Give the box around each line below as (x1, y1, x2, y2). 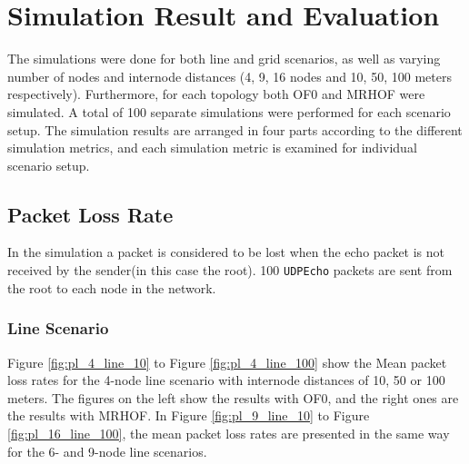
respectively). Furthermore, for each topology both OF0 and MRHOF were (7, 84, 425, 104)
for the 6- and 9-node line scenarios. (7, 441, 207, 460)
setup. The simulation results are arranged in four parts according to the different (7, 120, 463, 139)
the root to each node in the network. (7, 278, 216, 297)
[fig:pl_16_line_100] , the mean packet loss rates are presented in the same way (7, 423, 450, 442)
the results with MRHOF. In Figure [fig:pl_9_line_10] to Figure (7, 406, 370, 425)
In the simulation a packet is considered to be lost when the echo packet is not (7, 242, 445, 262)
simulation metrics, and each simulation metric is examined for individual (7, 138, 417, 157)
